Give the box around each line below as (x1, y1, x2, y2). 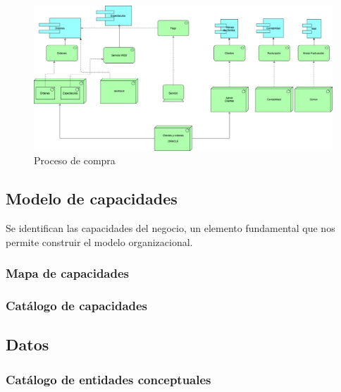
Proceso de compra (34, 153, 116, 168)
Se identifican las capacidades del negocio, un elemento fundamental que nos (6, 221, 335, 235)
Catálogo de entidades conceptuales (6, 370, 211, 388)
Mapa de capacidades (6, 264, 129, 282)
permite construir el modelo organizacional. (6, 234, 193, 249)
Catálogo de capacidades (6, 297, 148, 314)
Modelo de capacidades (6, 188, 178, 209)
